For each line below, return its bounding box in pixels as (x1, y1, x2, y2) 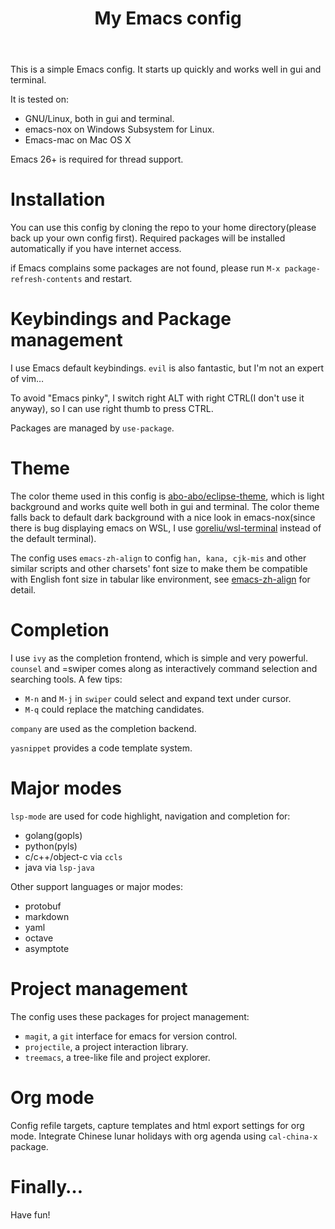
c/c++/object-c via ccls (24, 850, 123, 862)
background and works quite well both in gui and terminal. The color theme (10, 501, 320, 512)
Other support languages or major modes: (10, 880, 184, 892)
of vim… (10, 373, 45, 385)
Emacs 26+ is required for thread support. (10, 153, 184, 166)
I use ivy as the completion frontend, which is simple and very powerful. (10, 652, 309, 664)
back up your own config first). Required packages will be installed (10, 232, 286, 244)
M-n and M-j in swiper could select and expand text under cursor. (24, 692, 292, 704)
